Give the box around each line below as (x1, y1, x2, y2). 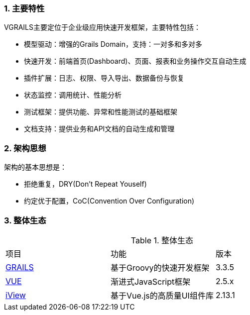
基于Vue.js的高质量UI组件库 (110, 290, 214, 301)
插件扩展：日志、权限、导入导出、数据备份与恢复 (24, 74, 184, 83)
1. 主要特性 (4, 3, 45, 13)
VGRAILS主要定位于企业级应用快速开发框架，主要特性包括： (4, 23, 201, 32)
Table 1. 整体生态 (130, 235, 194, 245)
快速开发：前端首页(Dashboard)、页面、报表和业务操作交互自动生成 (24, 57, 247, 66)
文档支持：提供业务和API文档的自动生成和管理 (24, 124, 175, 133)
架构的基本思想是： (4, 163, 67, 172)
